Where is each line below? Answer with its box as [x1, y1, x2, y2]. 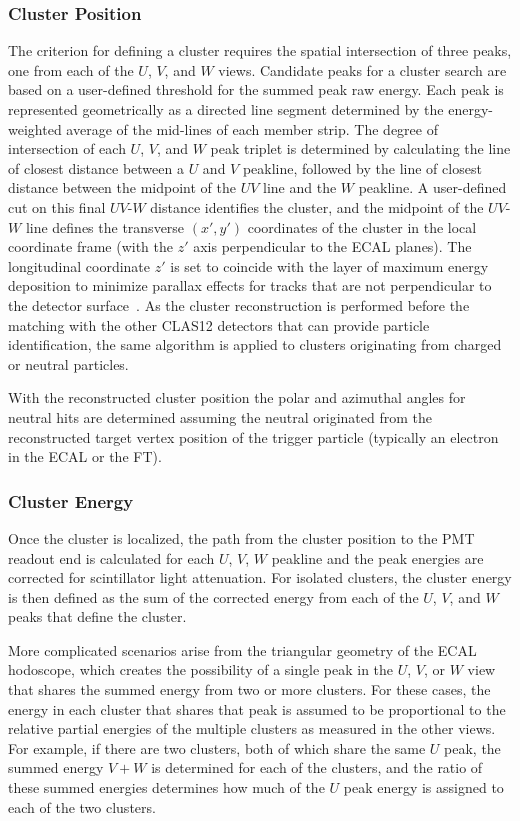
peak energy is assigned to [343, 777, 504, 798]
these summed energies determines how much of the [8, 777, 325, 798]
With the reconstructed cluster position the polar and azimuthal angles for [8, 387, 466, 408]
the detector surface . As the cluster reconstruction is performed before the [8, 294, 470, 315]
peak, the [444, 737, 501, 758]
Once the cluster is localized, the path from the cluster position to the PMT [8, 527, 475, 548]
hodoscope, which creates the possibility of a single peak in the [8, 659, 394, 680]
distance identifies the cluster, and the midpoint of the [150, 196, 484, 217]
